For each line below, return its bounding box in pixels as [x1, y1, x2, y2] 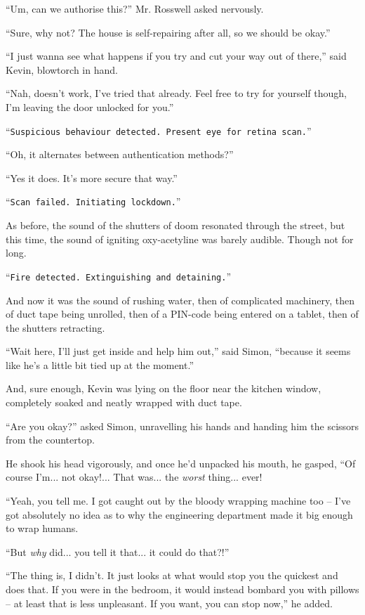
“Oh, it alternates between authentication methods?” [6, 147, 234, 162]
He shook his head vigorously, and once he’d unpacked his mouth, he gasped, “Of [6, 455, 356, 470]
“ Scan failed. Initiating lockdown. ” [6, 194, 181, 209]
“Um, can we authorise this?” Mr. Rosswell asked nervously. [6, 1, 264, 15]
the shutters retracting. [6, 320, 105, 335]
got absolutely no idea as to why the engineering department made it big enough [6, 507, 353, 522]
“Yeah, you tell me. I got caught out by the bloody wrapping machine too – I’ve [6, 493, 351, 508]
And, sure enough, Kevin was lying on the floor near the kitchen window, [6, 381, 321, 396]
